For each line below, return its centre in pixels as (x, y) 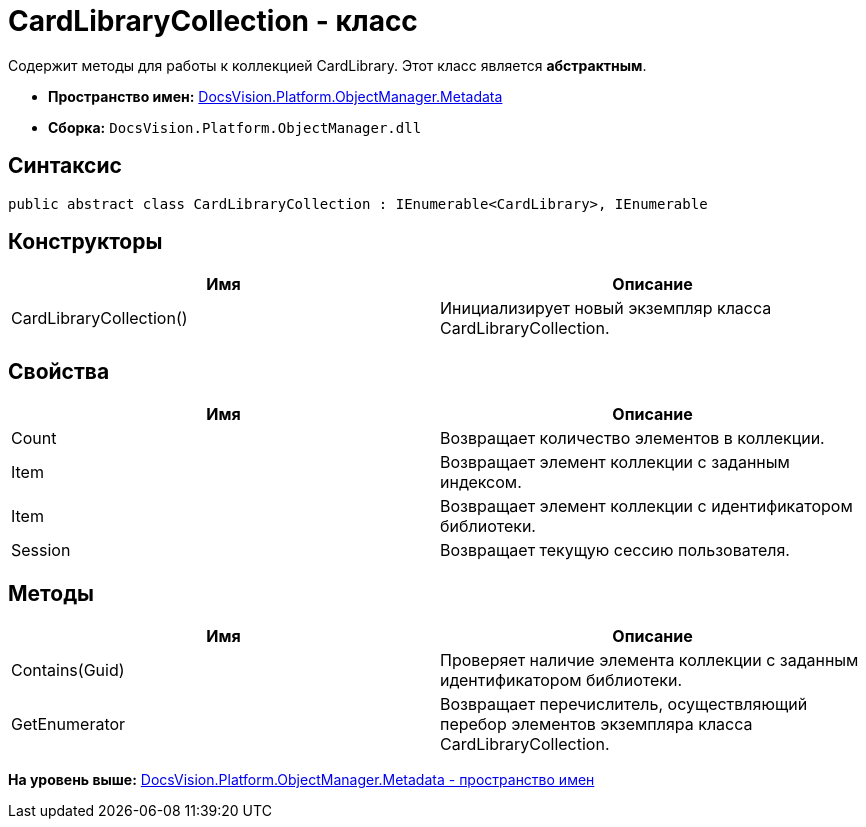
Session (41, 550)
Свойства (59, 371)
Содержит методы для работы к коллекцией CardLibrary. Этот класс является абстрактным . (327, 65)
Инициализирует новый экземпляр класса (606, 308)
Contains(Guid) (68, 670)
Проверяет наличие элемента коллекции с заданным (649, 660)
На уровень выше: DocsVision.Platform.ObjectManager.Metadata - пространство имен (301, 780)
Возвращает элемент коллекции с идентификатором (646, 506)
